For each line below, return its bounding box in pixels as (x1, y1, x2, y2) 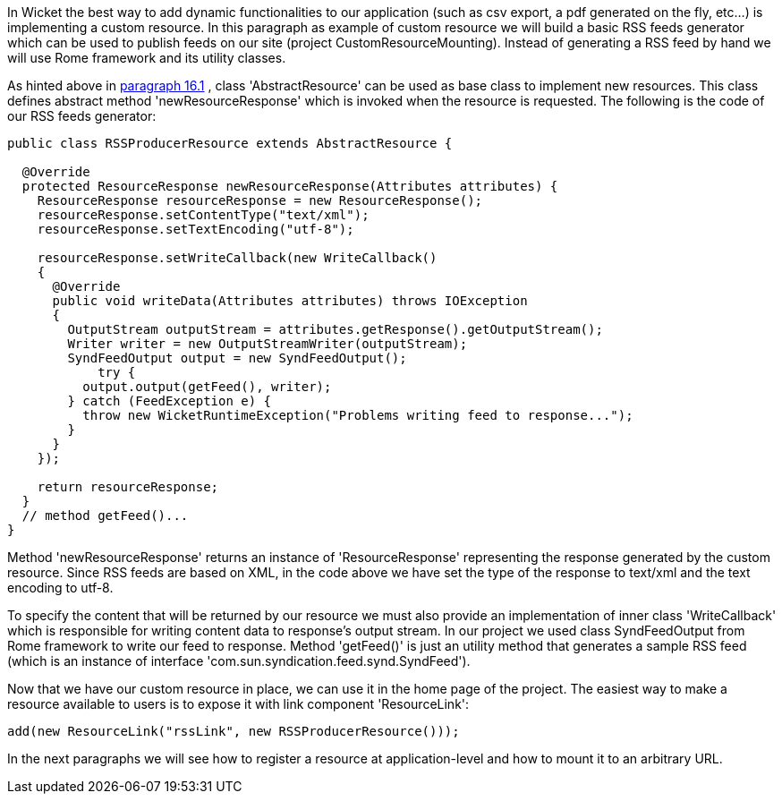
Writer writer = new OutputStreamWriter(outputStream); (67, 337, 468, 351)
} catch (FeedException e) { (67, 394, 272, 408)
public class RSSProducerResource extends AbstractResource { (7, 136, 453, 150)
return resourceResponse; (37, 480, 219, 494)
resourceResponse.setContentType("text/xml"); (37, 208, 370, 222)
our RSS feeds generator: (7, 108, 157, 124)
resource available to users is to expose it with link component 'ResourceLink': (7, 696, 470, 712)
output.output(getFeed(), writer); (82, 379, 332, 394)
